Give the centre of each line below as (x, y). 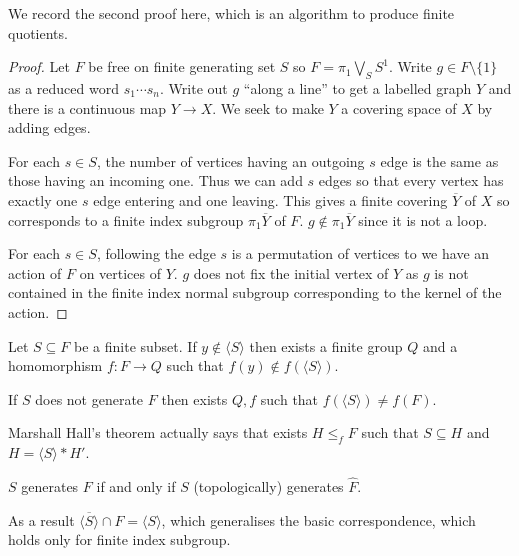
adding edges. (49, 127)
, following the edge (156, 253)
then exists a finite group (326, 345)
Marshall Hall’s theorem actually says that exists (158, 432)
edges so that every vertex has (411, 180)
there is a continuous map (87, 107)
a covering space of (399, 107)
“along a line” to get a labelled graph (357, 87)
